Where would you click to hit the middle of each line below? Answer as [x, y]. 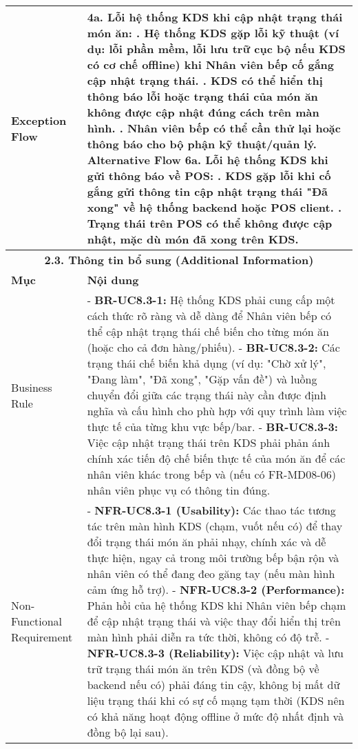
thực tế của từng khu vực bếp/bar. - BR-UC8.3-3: [212, 427]
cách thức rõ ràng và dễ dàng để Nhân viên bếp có [209, 316]
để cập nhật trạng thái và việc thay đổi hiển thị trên [214, 621]
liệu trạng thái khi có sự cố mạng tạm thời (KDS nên [216, 700]
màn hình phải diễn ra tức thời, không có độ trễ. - [208, 637]
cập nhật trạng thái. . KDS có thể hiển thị [205, 80]
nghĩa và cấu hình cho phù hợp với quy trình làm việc [217, 411]
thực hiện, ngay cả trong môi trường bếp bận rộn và [213, 558]
